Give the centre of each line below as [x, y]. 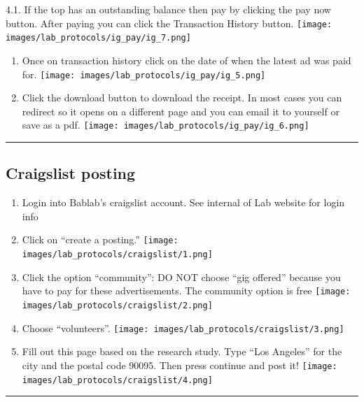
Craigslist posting [71, 173]
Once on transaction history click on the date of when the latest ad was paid [187, 60]
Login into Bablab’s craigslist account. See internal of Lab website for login [183, 202]
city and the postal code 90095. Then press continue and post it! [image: [180, 365]
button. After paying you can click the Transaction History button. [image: [169, 23]
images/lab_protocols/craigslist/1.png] [117, 255]
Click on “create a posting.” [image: [100, 239]
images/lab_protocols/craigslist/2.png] [117, 305]
